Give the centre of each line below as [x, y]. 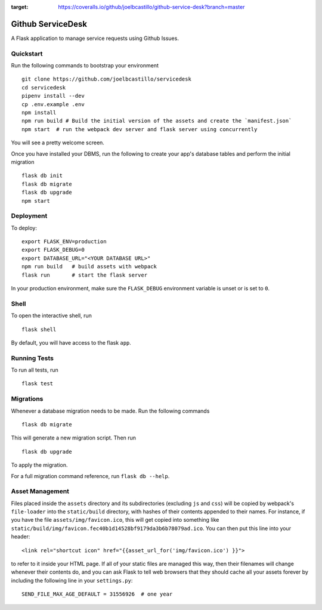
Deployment [29, 216]
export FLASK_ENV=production [64, 242]
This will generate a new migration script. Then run [74, 438]
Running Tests [32, 358]
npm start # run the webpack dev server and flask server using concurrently [140, 129]
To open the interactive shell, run [52, 315]
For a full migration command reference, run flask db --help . [90, 476]
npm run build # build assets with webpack [89, 267]
